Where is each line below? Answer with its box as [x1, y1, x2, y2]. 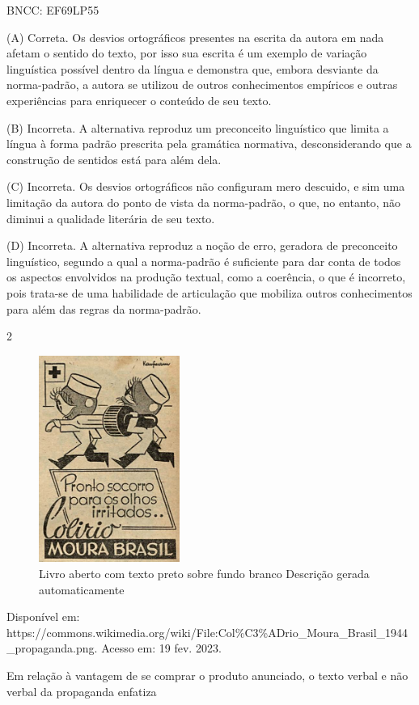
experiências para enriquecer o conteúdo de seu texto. [6, 91, 272, 108]
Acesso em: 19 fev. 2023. [101, 640, 222, 656]
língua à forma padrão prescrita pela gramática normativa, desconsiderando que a [6, 135, 412, 152]
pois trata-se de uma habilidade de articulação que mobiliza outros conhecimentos [6, 284, 413, 301]
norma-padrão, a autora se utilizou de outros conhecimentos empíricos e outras [6, 76, 398, 93]
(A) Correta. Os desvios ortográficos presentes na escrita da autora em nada [6, 28, 384, 45]
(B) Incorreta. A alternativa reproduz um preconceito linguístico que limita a [6, 119, 389, 136]
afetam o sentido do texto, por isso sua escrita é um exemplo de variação [6, 44, 367, 61]
